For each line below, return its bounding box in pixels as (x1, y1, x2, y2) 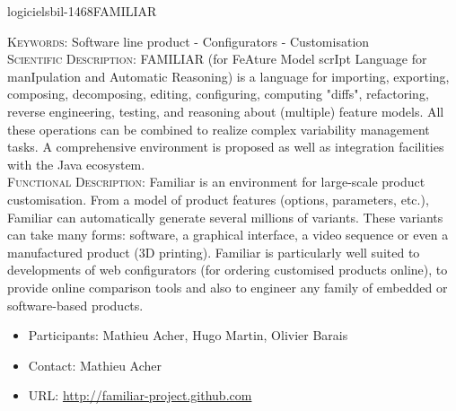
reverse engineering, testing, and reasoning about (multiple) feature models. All (7, 101, 444, 120)
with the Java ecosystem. (7, 154, 145, 173)
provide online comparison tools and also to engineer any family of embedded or (7, 277, 448, 296)
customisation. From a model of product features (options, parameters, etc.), (7, 189, 429, 208)
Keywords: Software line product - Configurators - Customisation (7, 31, 370, 50)
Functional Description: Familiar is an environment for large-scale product (7, 172, 425, 191)
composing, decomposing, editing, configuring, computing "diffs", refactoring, (7, 84, 429, 103)
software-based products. (7, 295, 144, 314)
